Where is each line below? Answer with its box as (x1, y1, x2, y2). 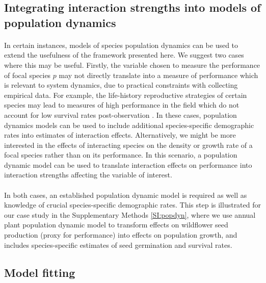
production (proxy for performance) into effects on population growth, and (4, 229, 237, 240)
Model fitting (4, 264, 75, 280)
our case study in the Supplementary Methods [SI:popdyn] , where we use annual (4, 209, 256, 220)
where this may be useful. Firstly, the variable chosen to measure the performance (4, 59, 260, 70)
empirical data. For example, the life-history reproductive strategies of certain (4, 89, 247, 100)
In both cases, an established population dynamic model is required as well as (4, 189, 247, 200)
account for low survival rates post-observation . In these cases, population (4, 109, 237, 120)
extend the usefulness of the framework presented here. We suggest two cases (4, 49, 244, 60)
